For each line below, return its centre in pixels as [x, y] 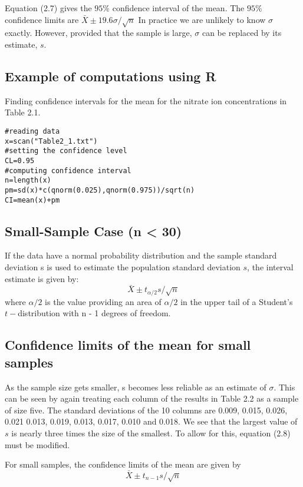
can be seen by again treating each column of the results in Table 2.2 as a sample [152, 398]
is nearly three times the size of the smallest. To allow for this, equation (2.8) [151, 433]
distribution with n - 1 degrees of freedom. [94, 313]
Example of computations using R [111, 76]
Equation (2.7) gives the [48, 8]
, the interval [270, 266]
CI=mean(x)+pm [32, 200]
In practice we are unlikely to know [202, 19]
